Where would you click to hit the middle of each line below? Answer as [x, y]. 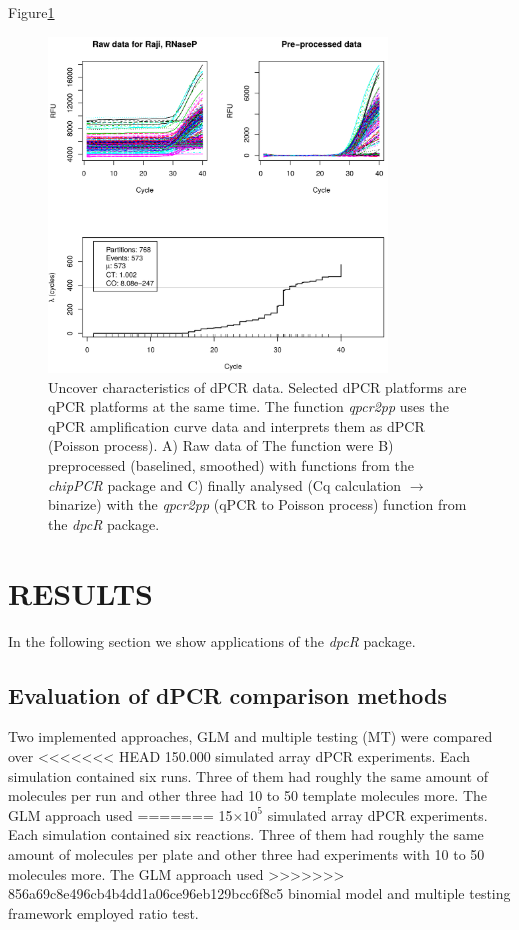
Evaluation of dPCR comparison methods [228, 694]
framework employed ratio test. [103, 912]
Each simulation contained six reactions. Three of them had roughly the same [246, 834]
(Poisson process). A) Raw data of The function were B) [221, 445]
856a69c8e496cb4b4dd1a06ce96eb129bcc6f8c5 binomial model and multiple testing [259, 893]
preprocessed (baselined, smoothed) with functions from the [231, 465]
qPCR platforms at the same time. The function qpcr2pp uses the [248, 406]
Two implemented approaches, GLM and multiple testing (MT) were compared [250, 736]
